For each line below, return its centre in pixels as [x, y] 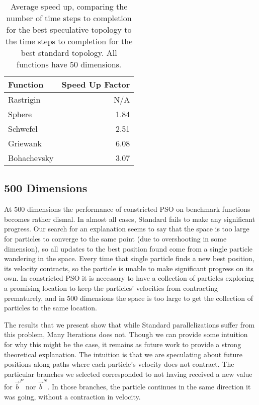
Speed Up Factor [96, 84]
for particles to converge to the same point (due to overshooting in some [115, 238]
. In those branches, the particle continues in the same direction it [149, 387]
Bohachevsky [31, 158]
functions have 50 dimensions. [69, 64]
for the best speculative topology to [69, 29]
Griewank [25, 143]
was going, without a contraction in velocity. [72, 396]
